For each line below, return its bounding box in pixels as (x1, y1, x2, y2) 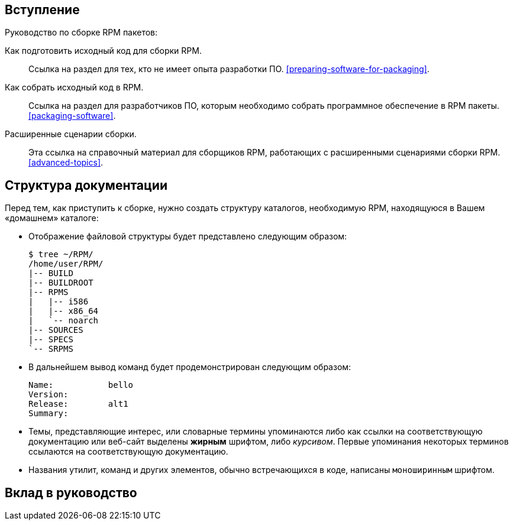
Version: (28, 390, 69, 400)
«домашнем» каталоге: (5, 213, 99, 223)
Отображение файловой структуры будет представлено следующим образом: (28, 231, 347, 242)
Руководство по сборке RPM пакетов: (5, 27, 158, 38)
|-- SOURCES (28, 325, 83, 335)
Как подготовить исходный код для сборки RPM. (5, 46, 202, 56)
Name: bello (28, 380, 134, 390)
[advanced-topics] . (28, 157, 104, 168)
